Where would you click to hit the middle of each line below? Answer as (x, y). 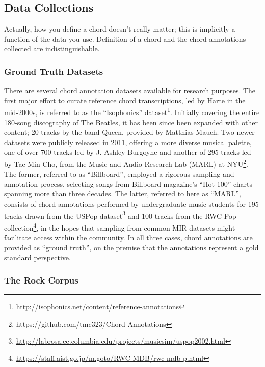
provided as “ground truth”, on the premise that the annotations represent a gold (131, 247)
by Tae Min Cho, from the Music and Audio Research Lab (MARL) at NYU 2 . (126, 163)
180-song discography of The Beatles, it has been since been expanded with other (131, 122)
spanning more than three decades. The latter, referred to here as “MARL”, (123, 194)
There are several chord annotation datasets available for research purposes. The (130, 90)
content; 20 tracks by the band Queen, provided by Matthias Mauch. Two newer (129, 132)
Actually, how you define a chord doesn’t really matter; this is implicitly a (120, 29)
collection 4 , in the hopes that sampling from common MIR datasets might (120, 227)
